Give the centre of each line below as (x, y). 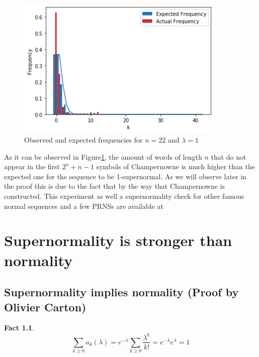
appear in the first (32, 166)
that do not (229, 156)
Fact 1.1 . (19, 328)
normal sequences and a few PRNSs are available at (84, 206)
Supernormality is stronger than (118, 240)
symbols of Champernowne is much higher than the (176, 166)
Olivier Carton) (45, 307)
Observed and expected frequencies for (83, 140)
